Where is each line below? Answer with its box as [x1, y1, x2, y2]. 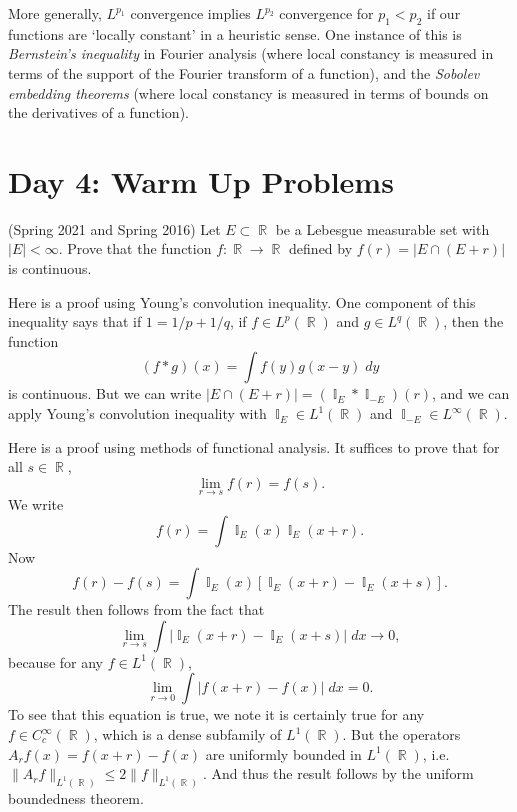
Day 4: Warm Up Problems [8, 160, 394, 201]
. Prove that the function [58, 238, 212, 259]
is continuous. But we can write [8, 383, 202, 404]
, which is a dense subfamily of [93, 724, 282, 745]
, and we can [431, 383, 510, 404]
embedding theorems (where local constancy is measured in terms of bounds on [8, 82, 489, 103]
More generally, [8, 3, 102, 23]
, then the [443, 311, 504, 332]
